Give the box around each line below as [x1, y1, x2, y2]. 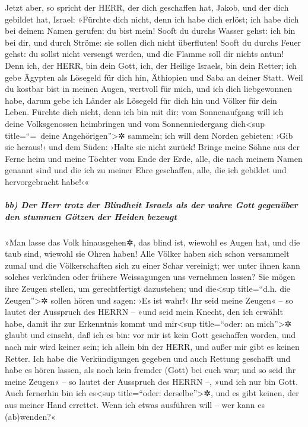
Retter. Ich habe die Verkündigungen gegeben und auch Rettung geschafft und [5, 352, 291, 364]
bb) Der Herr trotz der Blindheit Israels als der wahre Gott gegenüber [5, 199, 298, 211]
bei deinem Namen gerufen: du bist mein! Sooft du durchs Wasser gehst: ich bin [5, 24, 296, 37]
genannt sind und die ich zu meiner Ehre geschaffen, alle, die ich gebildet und [5, 164, 287, 176]
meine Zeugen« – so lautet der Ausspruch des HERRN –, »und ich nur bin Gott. [5, 375, 298, 387]
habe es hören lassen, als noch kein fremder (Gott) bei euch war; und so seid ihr [5, 364, 296, 376]
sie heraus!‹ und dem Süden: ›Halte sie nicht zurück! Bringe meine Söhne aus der [5, 141, 300, 153]
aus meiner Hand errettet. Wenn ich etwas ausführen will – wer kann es [5, 398, 265, 410]
